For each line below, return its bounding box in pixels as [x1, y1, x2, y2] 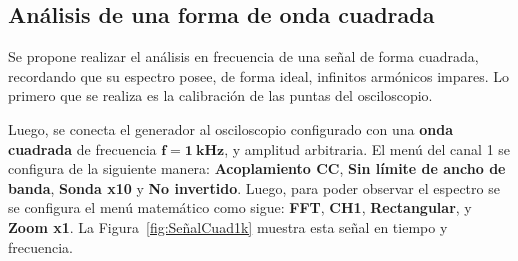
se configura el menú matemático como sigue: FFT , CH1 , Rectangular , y [8, 197, 472, 218]
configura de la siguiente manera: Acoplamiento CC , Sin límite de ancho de [8, 158, 506, 179]
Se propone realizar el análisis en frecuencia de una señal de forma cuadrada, [8, 46, 479, 67]
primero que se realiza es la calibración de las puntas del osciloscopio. [8, 85, 433, 106]
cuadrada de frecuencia [8, 138, 157, 159]
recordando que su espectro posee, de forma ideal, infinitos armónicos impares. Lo [8, 65, 509, 86]
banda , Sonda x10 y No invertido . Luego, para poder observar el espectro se [8, 177, 500, 198]
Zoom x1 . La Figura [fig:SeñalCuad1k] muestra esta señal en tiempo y [8, 216, 448, 237]
